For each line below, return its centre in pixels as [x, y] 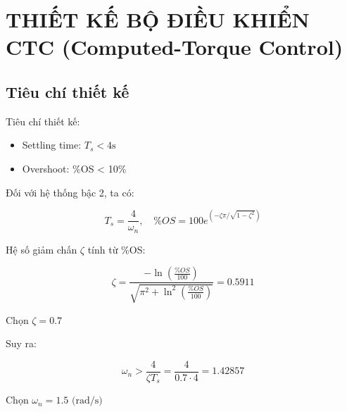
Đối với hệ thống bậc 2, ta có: [70, 192]
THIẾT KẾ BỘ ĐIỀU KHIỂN [158, 19]
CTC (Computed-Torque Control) [175, 47]
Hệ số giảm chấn [42, 249]
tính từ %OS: [116, 249]
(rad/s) [87, 401]
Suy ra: [21, 343]
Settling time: [52, 145]
